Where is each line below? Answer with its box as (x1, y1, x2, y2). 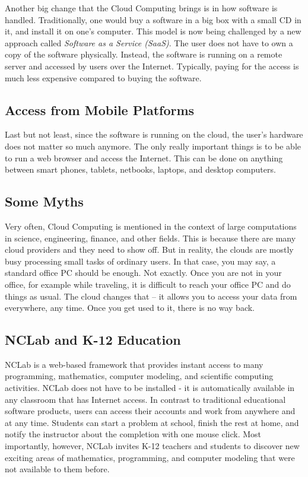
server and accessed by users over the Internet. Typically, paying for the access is (5, 59, 299, 72)
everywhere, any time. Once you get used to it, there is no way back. (5, 301, 255, 314)
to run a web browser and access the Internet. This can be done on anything (5, 151, 283, 164)
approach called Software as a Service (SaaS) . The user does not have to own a (5, 36, 293, 49)
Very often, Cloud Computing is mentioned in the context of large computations (5, 220, 297, 232)
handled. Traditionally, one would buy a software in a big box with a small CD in (5, 13, 301, 26)
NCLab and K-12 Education (5, 330, 181, 349)
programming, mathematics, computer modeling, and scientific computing (5, 370, 274, 382)
